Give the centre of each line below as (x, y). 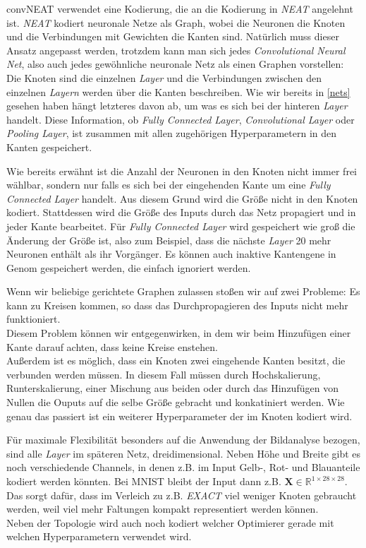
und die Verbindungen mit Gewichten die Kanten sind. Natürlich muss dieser (173, 36)
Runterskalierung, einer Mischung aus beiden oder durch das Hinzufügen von (172, 388)
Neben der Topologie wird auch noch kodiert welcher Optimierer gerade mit (170, 522)
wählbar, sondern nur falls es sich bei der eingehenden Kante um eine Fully (169, 185)
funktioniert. (33, 319)
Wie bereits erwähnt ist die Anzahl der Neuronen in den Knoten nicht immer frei (182, 171)
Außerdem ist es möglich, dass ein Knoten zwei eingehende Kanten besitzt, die (176, 361)
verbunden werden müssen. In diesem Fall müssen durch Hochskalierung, (164, 374)
